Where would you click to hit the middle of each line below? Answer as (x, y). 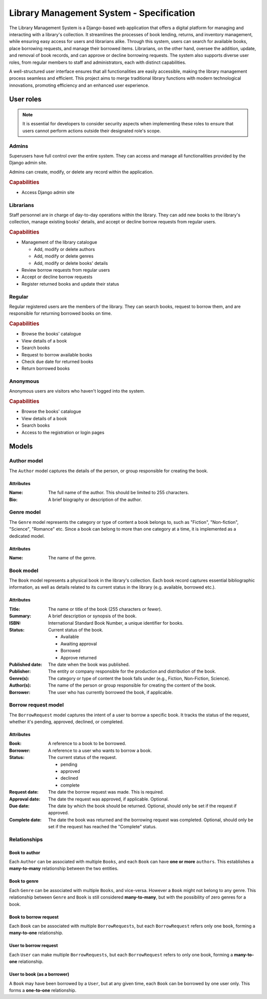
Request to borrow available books (57, 354)
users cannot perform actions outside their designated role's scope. (92, 131)
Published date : (26, 664)
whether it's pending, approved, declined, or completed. (66, 722)
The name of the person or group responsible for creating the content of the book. (132, 685)
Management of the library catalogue (59, 242)
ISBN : (15, 623)
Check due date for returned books (57, 361)
